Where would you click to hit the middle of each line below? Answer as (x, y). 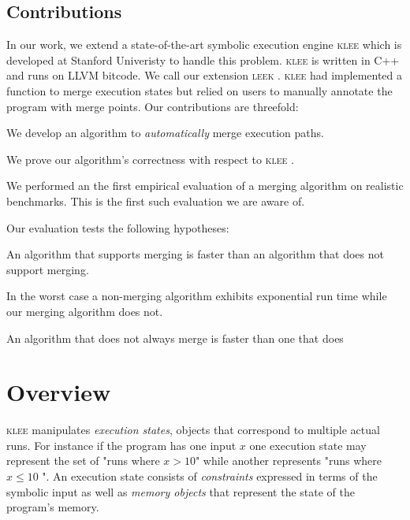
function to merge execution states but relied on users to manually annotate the (199, 90)
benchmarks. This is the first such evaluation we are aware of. (156, 201)
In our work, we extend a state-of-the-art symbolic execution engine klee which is (204, 45)
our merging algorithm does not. (85, 311)
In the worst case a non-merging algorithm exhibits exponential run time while (197, 296)
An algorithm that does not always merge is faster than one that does (175, 338)
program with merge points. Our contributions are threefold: (153, 106)
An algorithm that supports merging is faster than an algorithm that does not (195, 254)
